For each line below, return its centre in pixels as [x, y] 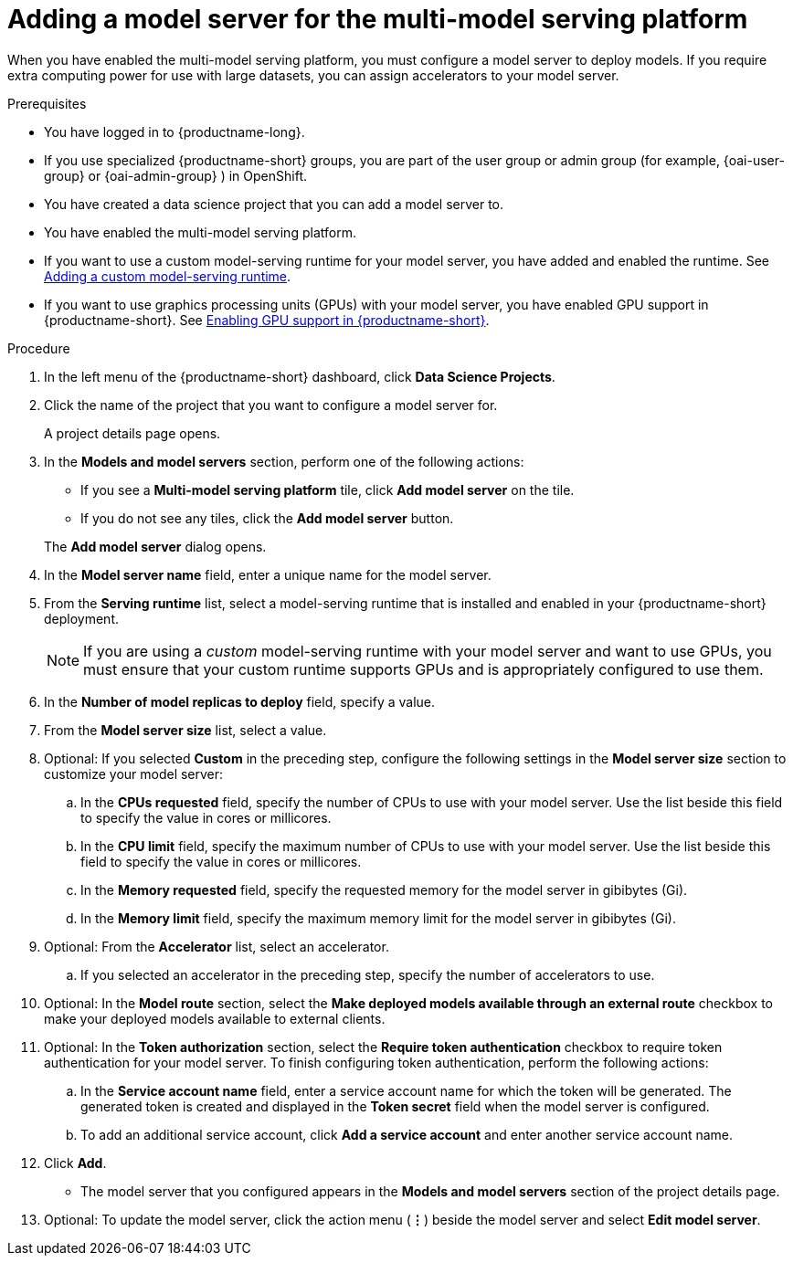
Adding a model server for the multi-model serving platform [378, 19]
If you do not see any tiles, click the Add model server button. [267, 518]
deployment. [81, 618]
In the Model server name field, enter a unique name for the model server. [268, 574]
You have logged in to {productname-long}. [174, 132]
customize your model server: [134, 774]
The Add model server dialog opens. [155, 546]
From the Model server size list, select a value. [185, 730]
